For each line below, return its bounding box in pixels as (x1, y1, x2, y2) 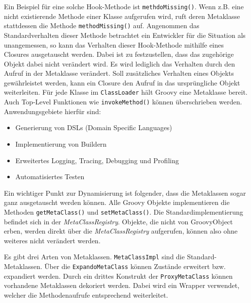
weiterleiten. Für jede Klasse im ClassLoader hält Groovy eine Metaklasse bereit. (4, 87, 248, 97)
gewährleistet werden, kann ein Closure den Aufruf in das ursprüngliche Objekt (4, 77, 240, 87)
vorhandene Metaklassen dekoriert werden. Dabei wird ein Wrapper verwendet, (4, 280, 240, 290)
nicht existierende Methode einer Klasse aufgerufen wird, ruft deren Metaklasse (4, 11, 240, 21)
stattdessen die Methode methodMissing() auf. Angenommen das (4, 20, 199, 31)
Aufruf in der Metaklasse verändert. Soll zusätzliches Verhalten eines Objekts (4, 68, 234, 78)
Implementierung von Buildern (15, 138, 107, 149)
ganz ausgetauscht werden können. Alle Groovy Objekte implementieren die (4, 197, 230, 207)
